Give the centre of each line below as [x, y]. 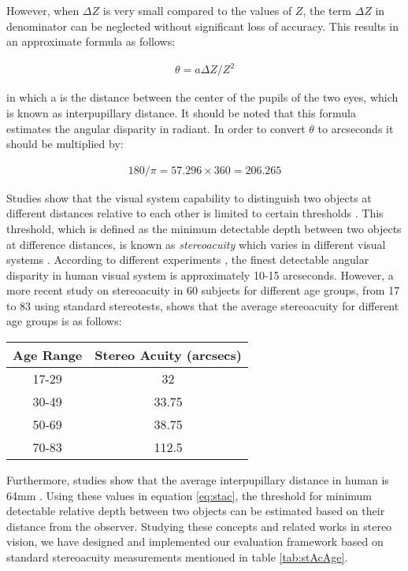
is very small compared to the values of [197, 10]
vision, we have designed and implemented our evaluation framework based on [195, 541]
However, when [43, 10]
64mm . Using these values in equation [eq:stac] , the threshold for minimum [189, 495]
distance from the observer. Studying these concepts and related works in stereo [199, 526]
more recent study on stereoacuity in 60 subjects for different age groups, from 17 [203, 290]
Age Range [48, 355]
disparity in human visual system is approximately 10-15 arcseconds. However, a [200, 274]
